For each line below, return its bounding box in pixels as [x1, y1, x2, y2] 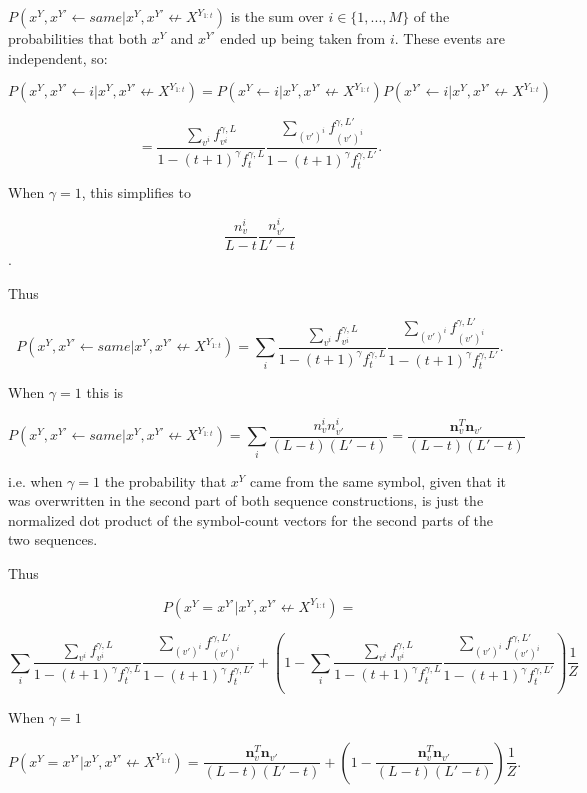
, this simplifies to [81, 182, 191, 203]
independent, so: [8, 47, 108, 68]
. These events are [394, 28, 505, 48]
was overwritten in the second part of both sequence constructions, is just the [8, 490, 484, 511]
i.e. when [8, 470, 63, 491]
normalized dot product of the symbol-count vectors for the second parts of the [8, 509, 494, 530]
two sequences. [8, 529, 98, 550]
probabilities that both [8, 28, 147, 48]
